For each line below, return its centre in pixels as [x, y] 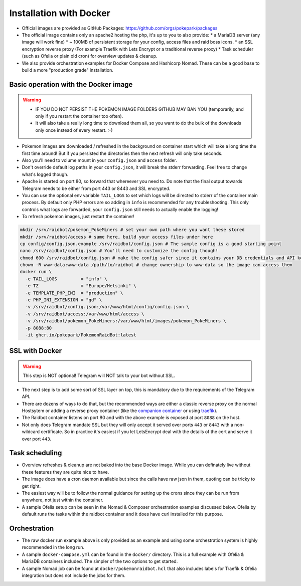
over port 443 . [37, 439]
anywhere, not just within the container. [63, 500]
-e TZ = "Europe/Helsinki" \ [81, 286]
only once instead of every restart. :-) [74, 130]
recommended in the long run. [53, 547]
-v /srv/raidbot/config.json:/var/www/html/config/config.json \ [107, 307]
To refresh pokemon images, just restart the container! [78, 217]
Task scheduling [36, 453]
